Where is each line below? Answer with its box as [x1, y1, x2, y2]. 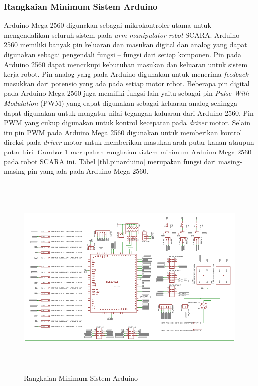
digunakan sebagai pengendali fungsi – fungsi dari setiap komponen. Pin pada [4, 49, 242, 59]
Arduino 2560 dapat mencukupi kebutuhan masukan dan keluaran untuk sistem [4, 59, 248, 69]
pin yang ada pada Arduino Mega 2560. [27, 166, 149, 176]
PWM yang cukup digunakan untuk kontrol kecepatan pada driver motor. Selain [4, 117, 251, 128]
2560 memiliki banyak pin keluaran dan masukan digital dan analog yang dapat [4, 39, 247, 50]
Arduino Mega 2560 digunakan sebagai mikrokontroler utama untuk [4, 20, 211, 30]
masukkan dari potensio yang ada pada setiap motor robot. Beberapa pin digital [4, 78, 250, 88]
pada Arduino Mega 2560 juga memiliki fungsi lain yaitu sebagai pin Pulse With [4, 88, 249, 98]
